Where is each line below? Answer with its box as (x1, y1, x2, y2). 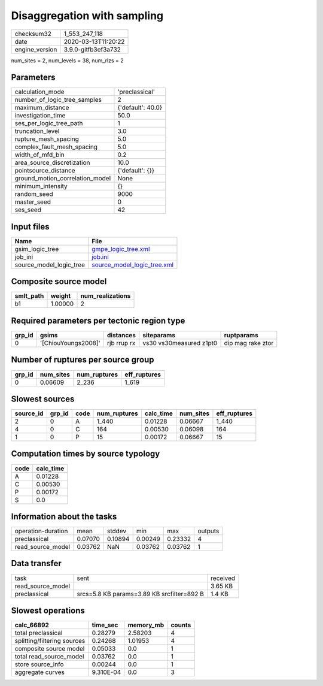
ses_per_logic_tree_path (14, 119, 83, 128)
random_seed (14, 190, 53, 198)
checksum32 (14, 29, 52, 38)
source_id (14, 409, 44, 418)
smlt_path (14, 292, 44, 300)
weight (50, 292, 71, 300)
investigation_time (14, 111, 66, 120)
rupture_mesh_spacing (14, 135, 79, 143)
